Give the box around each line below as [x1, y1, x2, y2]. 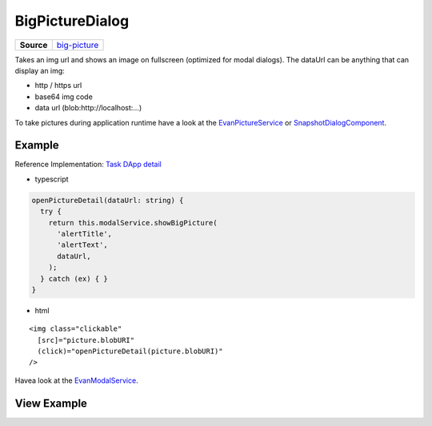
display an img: [14, 66, 66, 75]
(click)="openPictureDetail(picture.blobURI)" [37, 347, 223, 356]
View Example [14, 396, 88, 410]
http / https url [34, 81, 82, 90]
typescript [34, 174, 69, 184]
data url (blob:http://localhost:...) [34, 103, 142, 113]
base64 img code [34, 92, 94, 102]
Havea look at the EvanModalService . [14, 376, 139, 385]
